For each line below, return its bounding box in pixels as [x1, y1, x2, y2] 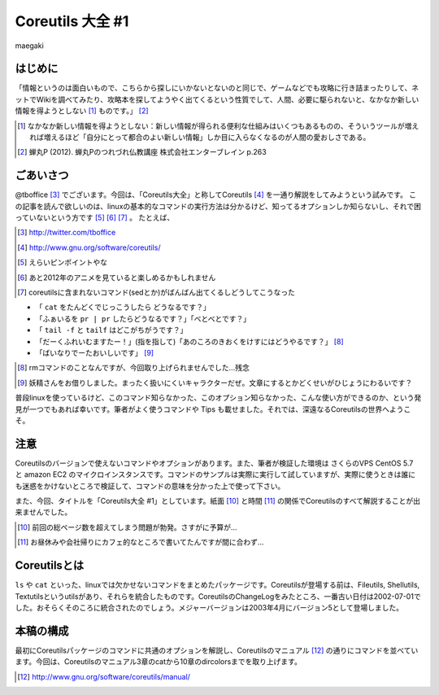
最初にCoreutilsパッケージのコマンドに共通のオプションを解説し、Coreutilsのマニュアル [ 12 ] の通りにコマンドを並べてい [15, 645, 419, 655]
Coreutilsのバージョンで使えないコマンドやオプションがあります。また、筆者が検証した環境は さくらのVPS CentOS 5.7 [15, 458, 414, 468]
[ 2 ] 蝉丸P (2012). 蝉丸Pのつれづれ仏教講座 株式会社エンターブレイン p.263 [17, 147, 267, 157]
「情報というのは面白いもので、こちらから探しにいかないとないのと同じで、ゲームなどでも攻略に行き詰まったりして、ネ [15, 83, 419, 93]
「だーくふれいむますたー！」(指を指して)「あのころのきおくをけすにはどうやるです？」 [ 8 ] [35, 336, 345, 346]
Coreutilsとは [15, 558, 85, 573]
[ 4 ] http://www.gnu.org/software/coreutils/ [17, 243, 161, 252]
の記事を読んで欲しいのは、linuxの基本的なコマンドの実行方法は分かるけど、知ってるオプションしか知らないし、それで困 [15, 201, 422, 211]
